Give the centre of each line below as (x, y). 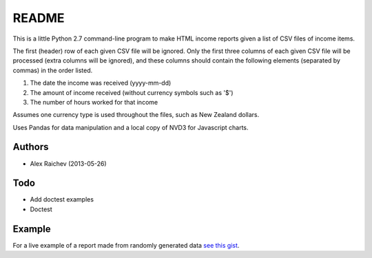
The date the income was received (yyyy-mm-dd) (101, 83)
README (39, 18)
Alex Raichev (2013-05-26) (68, 163)
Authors (31, 147)
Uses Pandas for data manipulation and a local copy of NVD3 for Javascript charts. (131, 127)
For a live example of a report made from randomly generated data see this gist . (126, 245)
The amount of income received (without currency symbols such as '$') (132, 92)
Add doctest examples (62, 200)
